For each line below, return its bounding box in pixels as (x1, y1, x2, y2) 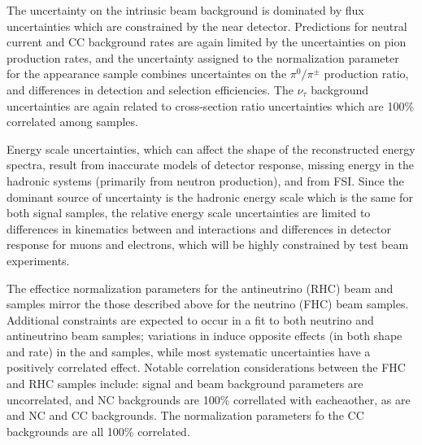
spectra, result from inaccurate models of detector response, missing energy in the (7, 156, 414, 173)
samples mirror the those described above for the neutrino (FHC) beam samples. (7, 295, 409, 312)
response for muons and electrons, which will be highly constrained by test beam (7, 236, 409, 253)
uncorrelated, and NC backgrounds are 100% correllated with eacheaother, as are (7, 390, 411, 408)
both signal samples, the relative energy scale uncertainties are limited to (7, 204, 371, 221)
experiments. (7, 251, 70, 268)
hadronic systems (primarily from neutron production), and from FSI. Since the (7, 172, 404, 189)
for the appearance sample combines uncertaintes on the (7, 65, 287, 82)
